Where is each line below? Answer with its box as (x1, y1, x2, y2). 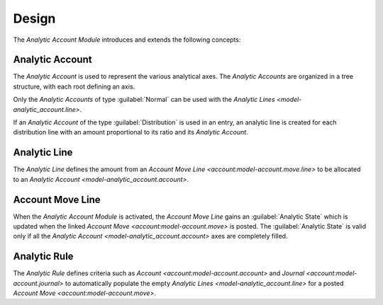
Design (13, 11, 56, 26)
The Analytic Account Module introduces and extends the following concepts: (13, 35, 241, 44)
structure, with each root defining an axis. (13, 82, 135, 91)
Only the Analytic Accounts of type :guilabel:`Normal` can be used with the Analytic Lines (13, 96, 276, 104)
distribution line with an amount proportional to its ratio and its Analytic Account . (13, 128, 248, 137)
